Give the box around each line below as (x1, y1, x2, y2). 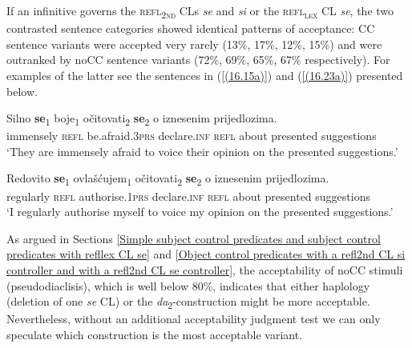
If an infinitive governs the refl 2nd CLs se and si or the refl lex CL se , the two (6, 2, 394, 21)
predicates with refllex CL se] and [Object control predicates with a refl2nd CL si (6, 246, 406, 262)
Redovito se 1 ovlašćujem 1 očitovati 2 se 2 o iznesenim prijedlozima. (6, 170, 329, 189)
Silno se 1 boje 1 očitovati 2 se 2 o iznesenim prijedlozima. (6, 110, 277, 128)
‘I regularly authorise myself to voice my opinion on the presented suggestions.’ (6, 203, 394, 220)
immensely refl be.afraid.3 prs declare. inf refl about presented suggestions (6, 127, 377, 144)
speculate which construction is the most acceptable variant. (6, 326, 303, 342)
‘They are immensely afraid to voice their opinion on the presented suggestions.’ (6, 142, 398, 159)
